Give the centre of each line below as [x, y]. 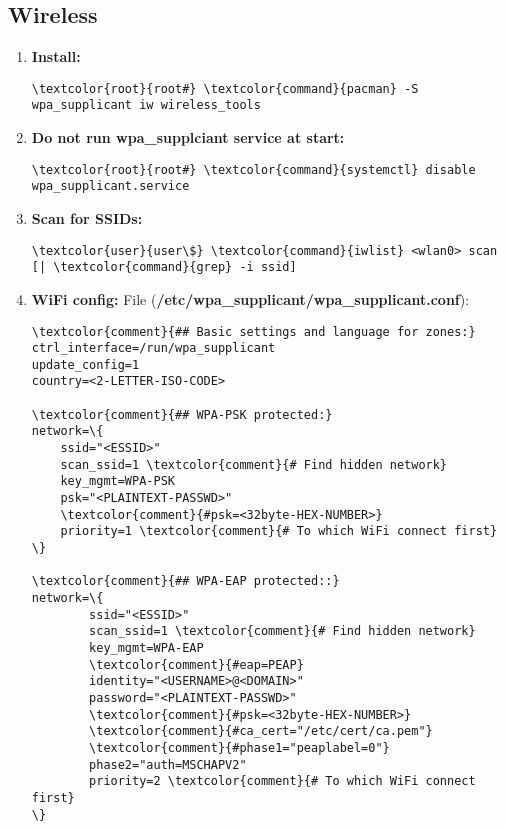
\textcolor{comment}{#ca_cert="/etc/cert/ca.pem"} [261, 731]
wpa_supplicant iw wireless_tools [146, 105]
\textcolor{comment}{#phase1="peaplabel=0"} [239, 747]
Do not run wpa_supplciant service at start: [188, 137]
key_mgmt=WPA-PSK [117, 481]
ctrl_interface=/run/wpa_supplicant [153, 348]
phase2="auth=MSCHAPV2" [168, 764]
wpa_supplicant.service [110, 186]
